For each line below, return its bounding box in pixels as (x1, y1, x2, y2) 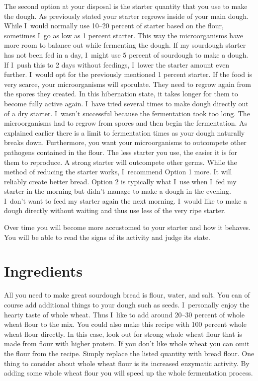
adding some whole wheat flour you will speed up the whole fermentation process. (4, 368, 253, 378)
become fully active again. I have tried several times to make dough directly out (4, 98, 249, 108)
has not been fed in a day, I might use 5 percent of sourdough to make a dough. (4, 49, 249, 60)
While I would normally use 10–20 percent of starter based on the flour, (4, 20, 224, 31)
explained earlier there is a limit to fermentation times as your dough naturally (4, 127, 245, 138)
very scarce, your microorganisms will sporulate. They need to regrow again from (4, 78, 251, 89)
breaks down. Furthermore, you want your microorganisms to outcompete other (4, 137, 247, 148)
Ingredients (4, 261, 83, 281)
